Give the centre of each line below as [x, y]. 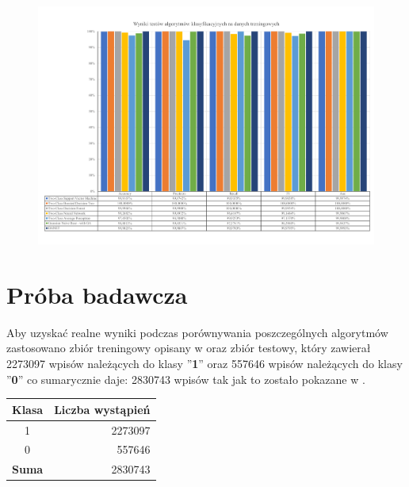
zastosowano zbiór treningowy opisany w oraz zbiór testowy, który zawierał [189, 348]
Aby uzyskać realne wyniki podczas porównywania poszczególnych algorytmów [197, 332]
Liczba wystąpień [102, 409]
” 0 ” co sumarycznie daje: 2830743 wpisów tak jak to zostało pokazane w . [186, 379]
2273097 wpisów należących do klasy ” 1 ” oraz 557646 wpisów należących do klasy [204, 363]
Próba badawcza [97, 294]
